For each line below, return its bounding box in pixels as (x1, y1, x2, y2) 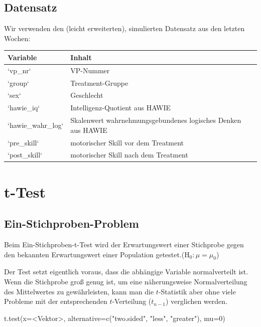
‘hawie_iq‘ (8, 102, 40, 113)
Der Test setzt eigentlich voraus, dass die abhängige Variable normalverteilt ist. (4, 266, 248, 277)
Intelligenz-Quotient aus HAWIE (70, 102, 171, 113)
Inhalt (70, 52, 92, 62)
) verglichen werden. (165, 296, 227, 306)
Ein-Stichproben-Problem (4, 216, 139, 231)
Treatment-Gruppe (70, 77, 128, 88)
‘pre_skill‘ (8, 137, 39, 147)
